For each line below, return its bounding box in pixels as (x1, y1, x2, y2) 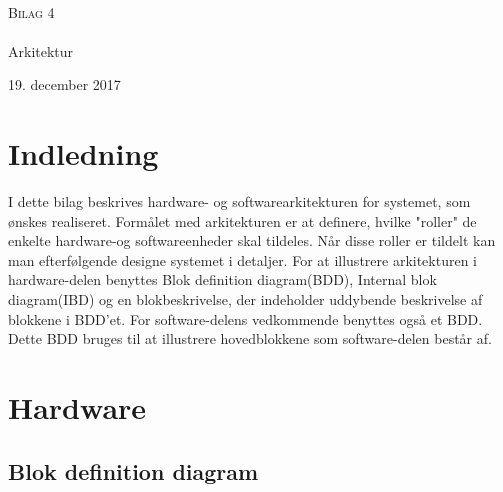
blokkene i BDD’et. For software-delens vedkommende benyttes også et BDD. (8, 308, 483, 329)
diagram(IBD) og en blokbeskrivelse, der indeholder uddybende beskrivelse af (8, 289, 483, 310)
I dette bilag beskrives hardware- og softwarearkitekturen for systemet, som (8, 191, 471, 212)
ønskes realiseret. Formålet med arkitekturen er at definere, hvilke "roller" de (8, 210, 477, 231)
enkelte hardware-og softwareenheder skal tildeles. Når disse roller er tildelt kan (8, 230, 496, 251)
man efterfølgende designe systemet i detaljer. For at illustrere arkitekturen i (8, 249, 477, 270)
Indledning (8, 133, 159, 174)
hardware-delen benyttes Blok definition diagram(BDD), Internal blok (8, 269, 437, 290)
